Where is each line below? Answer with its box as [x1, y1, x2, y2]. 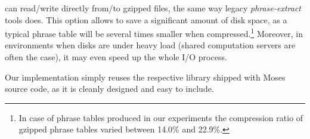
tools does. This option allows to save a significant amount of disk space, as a [5, 13, 287, 26]
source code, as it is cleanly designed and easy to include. [5, 82, 214, 95]
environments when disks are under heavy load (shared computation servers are [5, 39, 296, 51]
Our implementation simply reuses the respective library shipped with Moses [5, 70, 286, 83]
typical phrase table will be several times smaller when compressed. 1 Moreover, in [5, 26, 303, 39]
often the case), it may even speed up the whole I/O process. [5, 51, 227, 63]
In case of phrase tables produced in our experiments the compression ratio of [18, 111, 303, 123]
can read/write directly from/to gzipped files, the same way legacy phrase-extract [5, 2, 301, 14]
